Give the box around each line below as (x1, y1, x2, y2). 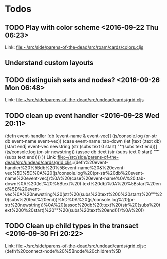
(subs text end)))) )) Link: (5, 154, 57, 160)
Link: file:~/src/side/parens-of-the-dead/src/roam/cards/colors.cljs (5, 44, 144, 50)
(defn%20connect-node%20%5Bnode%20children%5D (5, 248, 121, 254)
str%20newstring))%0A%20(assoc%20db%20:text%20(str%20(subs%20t (5, 202, 161, 208)
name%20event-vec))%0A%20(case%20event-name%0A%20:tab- (5, 175, 146, 181)
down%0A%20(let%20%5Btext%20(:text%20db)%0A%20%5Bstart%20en (5, 181, 161, 187)
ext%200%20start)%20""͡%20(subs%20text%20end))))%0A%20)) (5, 207, 144, 213)
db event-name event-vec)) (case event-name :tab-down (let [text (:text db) (5, 138, 161, 144)
